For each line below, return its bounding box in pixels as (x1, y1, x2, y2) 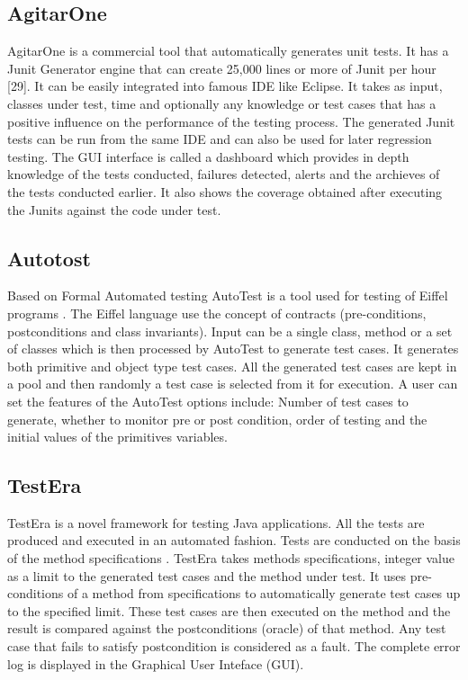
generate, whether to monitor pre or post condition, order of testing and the (7, 409, 427, 428)
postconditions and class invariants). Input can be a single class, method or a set (7, 321, 453, 340)
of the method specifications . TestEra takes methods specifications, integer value (7, 549, 455, 568)
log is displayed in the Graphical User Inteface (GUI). (7, 654, 304, 673)
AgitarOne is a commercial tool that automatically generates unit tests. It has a (7, 41, 449, 60)
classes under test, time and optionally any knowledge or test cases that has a (7, 94, 436, 112)
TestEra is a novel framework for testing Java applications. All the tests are (7, 513, 425, 532)
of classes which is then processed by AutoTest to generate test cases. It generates (7, 339, 459, 358)
